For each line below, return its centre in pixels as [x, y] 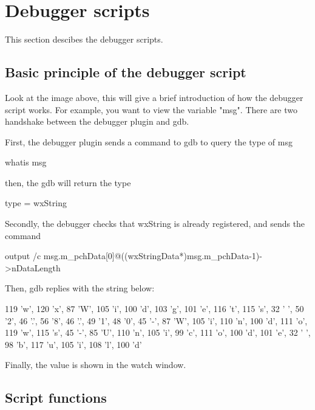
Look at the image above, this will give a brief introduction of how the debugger [154, 97]
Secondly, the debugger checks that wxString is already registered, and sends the [155, 224]
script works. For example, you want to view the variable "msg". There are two [151, 109]
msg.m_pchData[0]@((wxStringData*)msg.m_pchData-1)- [153, 256]
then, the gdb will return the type [68, 182]
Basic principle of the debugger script [126, 72]
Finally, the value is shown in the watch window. [96, 365]
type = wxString [36, 203]
